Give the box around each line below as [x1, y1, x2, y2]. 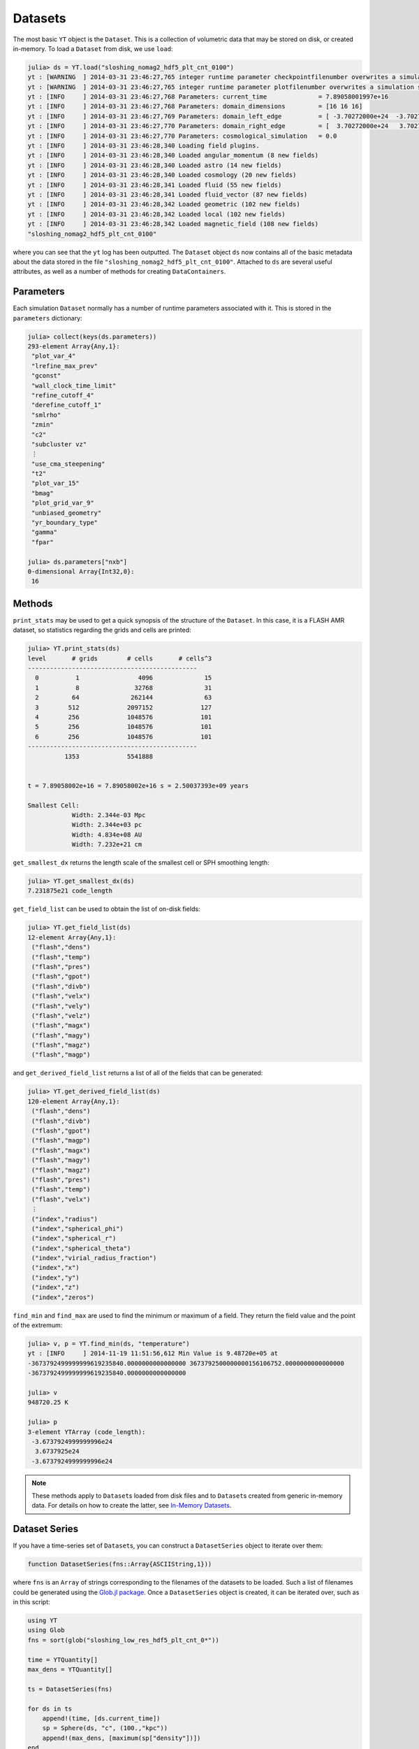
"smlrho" [31, 411, 61, 419]
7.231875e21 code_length [27, 887, 113, 895]
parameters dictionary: [13, 313, 83, 322]
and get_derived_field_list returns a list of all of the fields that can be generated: [13, 1069, 263, 1077]
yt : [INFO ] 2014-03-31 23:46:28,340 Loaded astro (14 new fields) [27, 161, 282, 169]
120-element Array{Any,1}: [27, 1097, 120, 1105]
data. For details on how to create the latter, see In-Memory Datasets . [31, 1501, 232, 1510]
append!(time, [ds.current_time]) [42, 1715, 161, 1722]
